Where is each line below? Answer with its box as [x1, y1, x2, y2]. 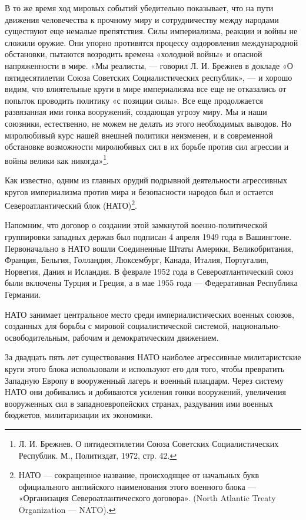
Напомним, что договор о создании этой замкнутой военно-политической [5, 219, 268, 231]
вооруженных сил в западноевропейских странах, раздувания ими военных [5, 397, 273, 409]
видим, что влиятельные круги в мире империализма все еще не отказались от [5, 83, 287, 95]
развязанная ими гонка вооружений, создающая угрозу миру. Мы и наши [5, 106, 267, 118]
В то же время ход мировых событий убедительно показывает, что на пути [5, 2, 274, 14]
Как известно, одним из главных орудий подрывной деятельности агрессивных [5, 173, 287, 186]
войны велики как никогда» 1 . [5, 152, 109, 166]
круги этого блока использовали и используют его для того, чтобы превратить [5, 362, 285, 374]
